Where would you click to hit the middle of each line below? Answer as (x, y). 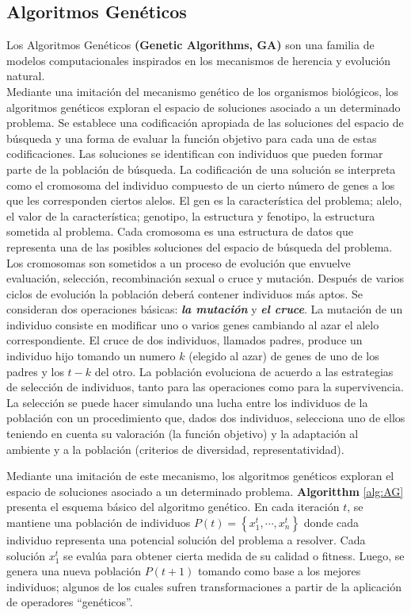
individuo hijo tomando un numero (91, 356)
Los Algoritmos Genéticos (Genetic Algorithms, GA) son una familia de (190, 45)
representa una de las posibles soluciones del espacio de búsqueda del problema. (200, 246)
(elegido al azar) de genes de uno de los (284, 356)
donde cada (331, 523)
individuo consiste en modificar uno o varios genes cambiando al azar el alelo (193, 324)
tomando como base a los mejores (279, 571)
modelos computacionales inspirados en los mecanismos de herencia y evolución (199, 60)
